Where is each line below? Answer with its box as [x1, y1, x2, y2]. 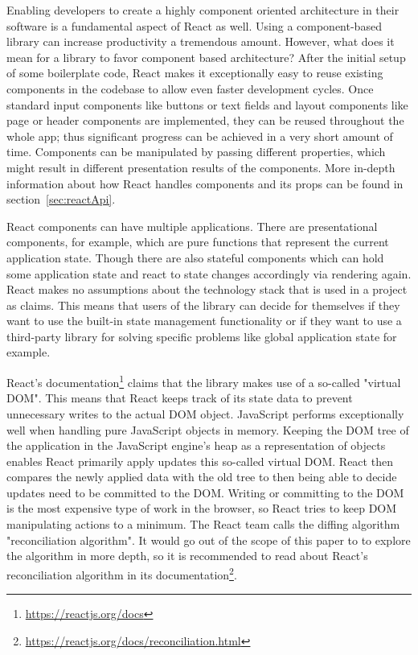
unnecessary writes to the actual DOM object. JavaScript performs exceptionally [6, 405, 404, 422]
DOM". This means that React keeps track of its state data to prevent [6, 389, 353, 406]
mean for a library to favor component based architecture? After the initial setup [6, 48, 406, 65]
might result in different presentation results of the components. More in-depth [6, 159, 395, 175]
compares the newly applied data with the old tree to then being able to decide [6, 468, 397, 485]
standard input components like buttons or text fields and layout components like [6, 96, 408, 113]
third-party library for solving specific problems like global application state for [6, 327, 397, 344]
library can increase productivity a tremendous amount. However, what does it [6, 33, 395, 50]
